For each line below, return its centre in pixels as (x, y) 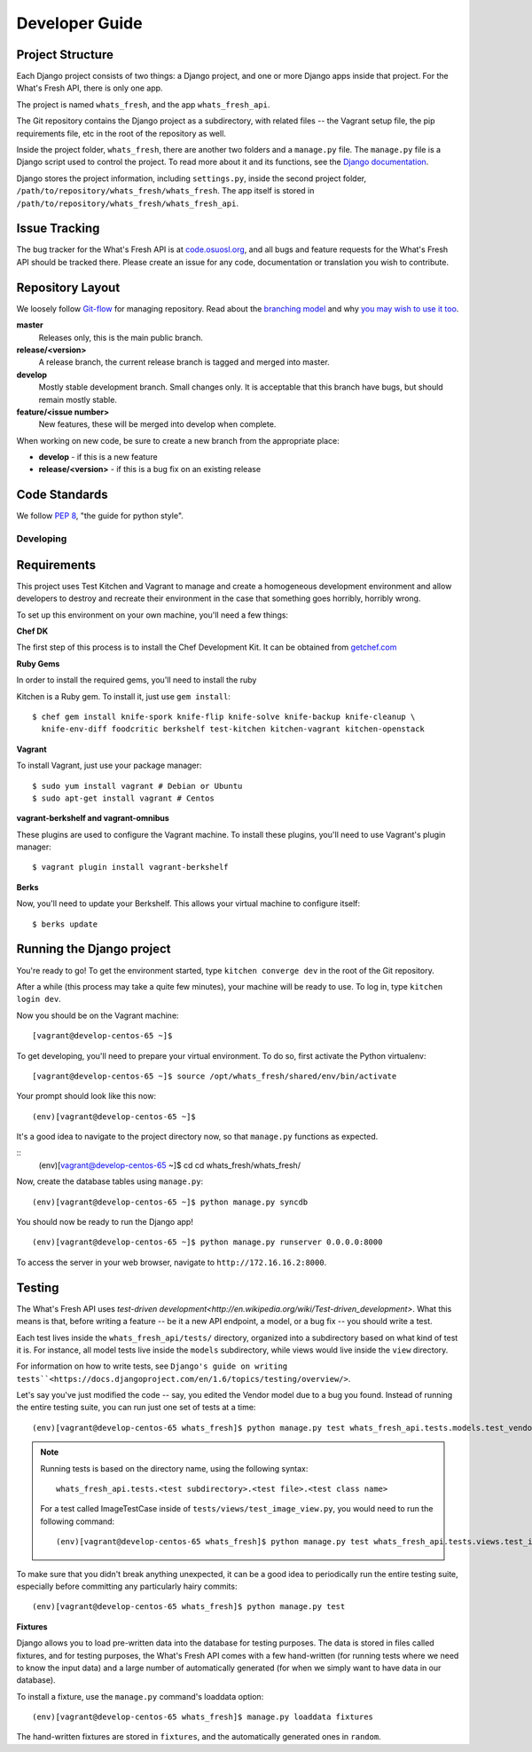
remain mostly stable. (78, 399)
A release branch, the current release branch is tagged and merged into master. (184, 362)
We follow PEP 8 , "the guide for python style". (100, 516)
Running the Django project (94, 949)
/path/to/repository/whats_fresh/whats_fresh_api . (128, 203)
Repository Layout (68, 287)
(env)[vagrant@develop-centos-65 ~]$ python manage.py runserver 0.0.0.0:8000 (207, 1242)
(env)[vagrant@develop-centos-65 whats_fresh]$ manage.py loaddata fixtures (203, 1717)
